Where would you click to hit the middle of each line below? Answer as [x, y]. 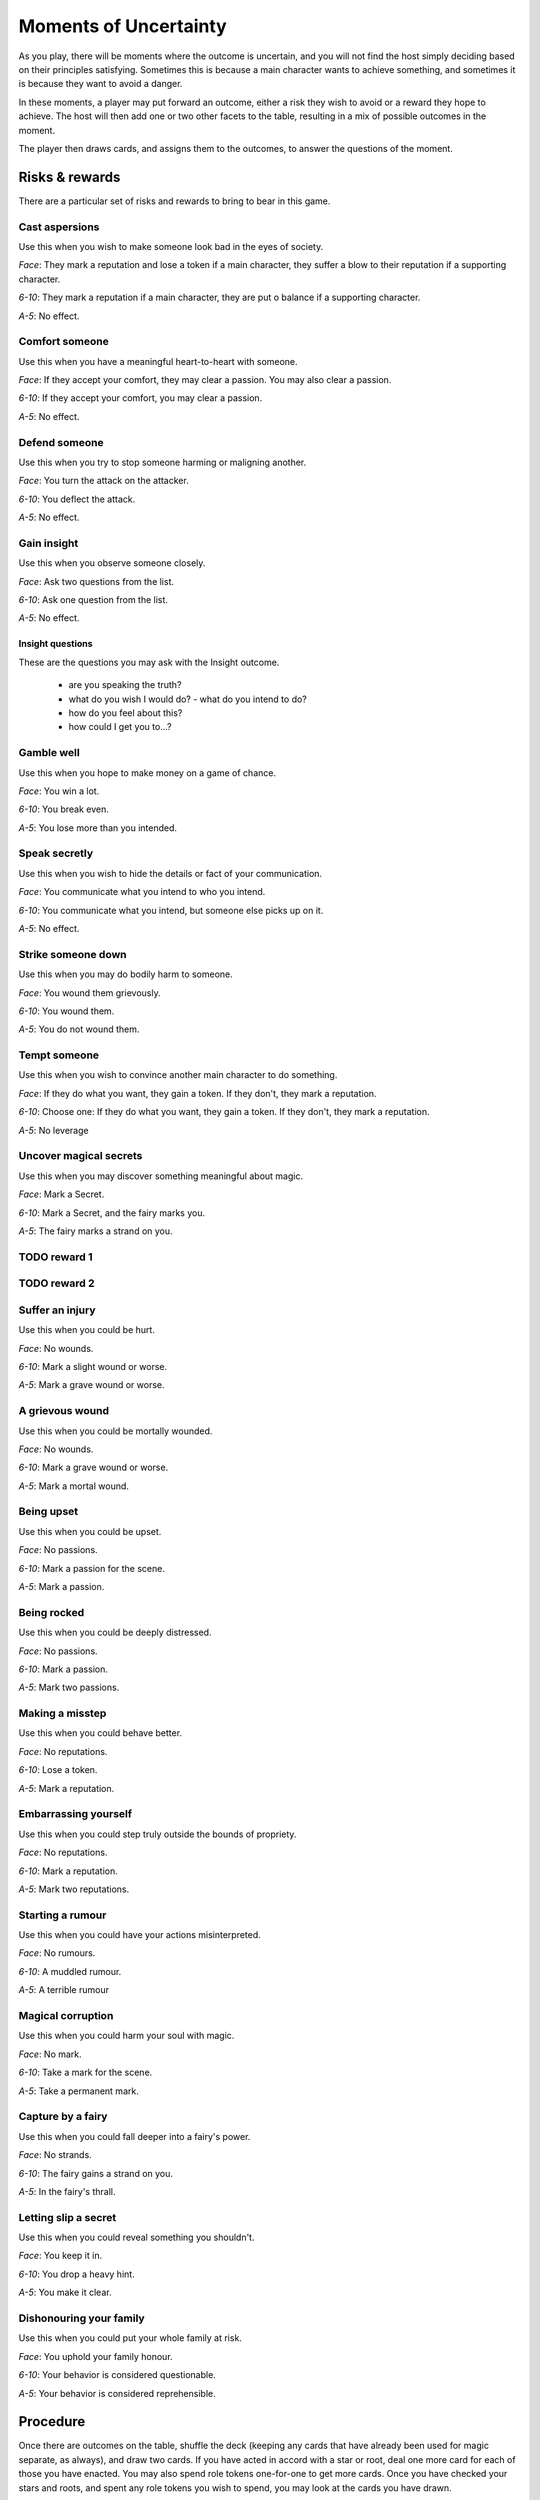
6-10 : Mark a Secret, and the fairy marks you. [111, 1212]
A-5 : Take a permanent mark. [78, 2091]
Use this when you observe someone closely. [112, 563]
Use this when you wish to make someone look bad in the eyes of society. [171, 246]
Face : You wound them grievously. [89, 992]
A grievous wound [64, 1411]
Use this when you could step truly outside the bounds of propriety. [157, 1834]
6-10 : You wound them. [66, 1011]
